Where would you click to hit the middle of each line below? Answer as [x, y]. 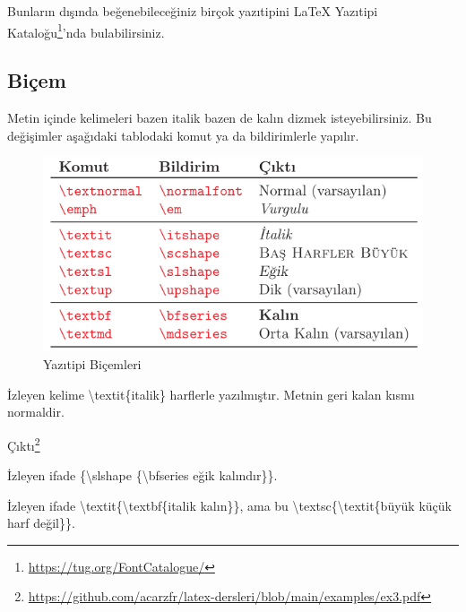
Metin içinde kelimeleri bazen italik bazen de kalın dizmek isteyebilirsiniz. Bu [220, 118]
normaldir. [36, 412]
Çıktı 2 [24, 444]
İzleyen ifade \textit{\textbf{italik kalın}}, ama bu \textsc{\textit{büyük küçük [229, 505]
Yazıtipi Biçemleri [92, 364]
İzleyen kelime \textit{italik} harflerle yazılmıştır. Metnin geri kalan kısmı [211, 394]
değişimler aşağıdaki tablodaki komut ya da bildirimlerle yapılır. [183, 135]
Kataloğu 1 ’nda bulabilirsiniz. [86, 30]
